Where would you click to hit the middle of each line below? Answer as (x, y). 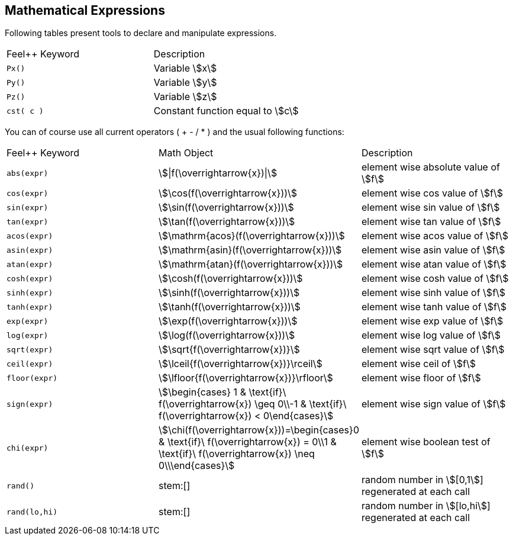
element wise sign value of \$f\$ (433, 404)
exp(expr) (28, 321)
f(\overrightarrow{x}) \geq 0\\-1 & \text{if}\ (253, 404)
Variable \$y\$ (185, 83)
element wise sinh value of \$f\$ (433, 293)
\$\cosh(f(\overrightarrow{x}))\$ (231, 279)
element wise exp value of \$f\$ (432, 321)
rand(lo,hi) (32, 512)
